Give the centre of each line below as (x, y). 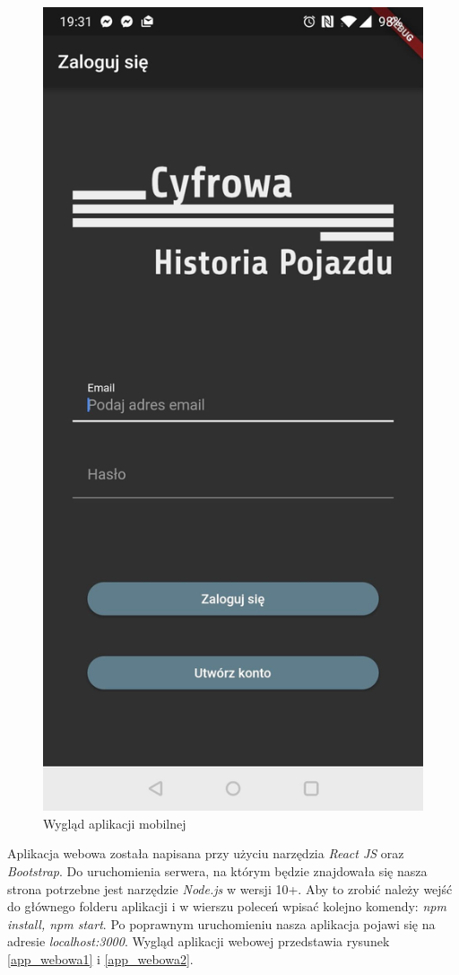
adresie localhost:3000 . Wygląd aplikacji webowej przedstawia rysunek (199, 941)
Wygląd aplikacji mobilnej (115, 823)
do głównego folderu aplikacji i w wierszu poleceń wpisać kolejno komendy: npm (227, 906)
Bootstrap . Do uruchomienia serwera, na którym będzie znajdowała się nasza (217, 870)
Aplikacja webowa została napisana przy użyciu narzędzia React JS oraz (206, 853)
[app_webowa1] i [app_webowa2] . (100, 958)
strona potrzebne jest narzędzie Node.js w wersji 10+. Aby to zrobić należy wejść (230, 888)
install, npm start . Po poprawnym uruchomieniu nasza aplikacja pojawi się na (221, 923)
